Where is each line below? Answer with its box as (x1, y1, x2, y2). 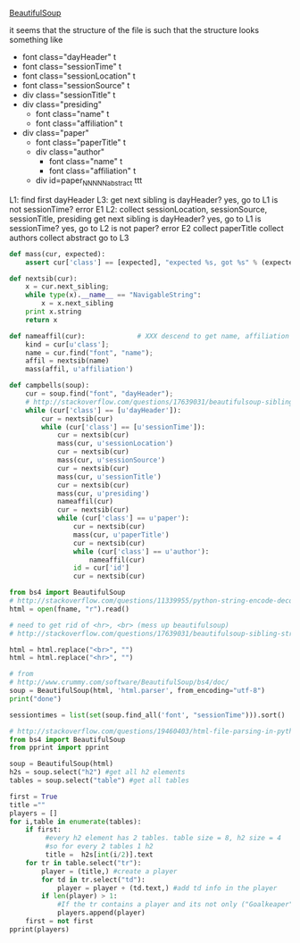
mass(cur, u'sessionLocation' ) (56, 439, 174, 448)
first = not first (25, 917, 94, 926)
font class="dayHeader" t (21, 52, 117, 62)
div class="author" (35, 146, 105, 157)
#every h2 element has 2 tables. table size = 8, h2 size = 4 (45, 834, 281, 843)
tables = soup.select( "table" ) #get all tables (9, 776, 190, 785)
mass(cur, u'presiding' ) (56, 488, 150, 498)
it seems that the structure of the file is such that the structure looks (9, 25, 260, 35)
